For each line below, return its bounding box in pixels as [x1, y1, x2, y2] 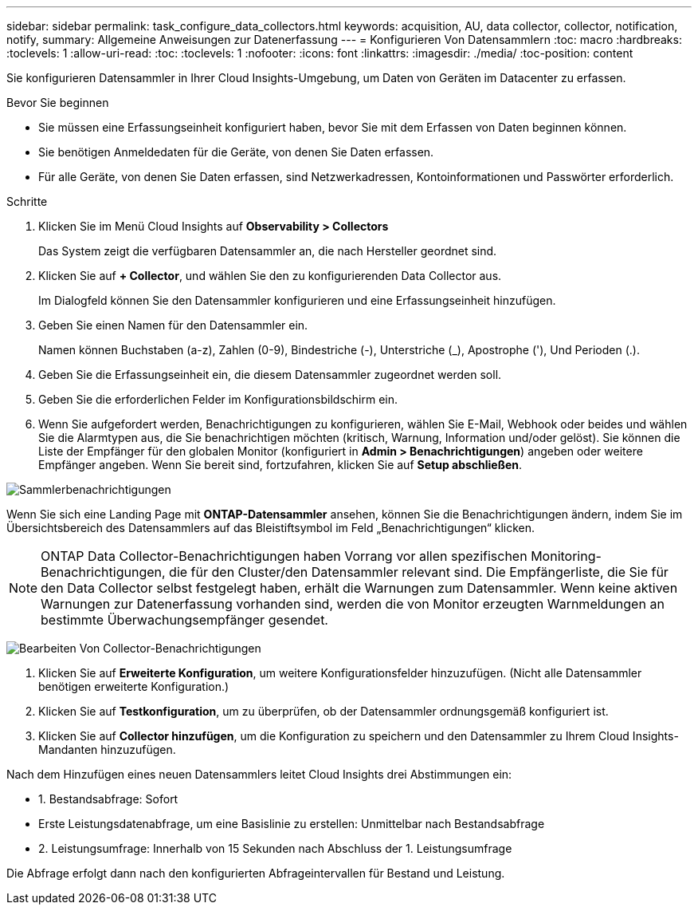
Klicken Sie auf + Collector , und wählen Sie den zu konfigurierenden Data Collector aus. [38, 269, 502, 282]
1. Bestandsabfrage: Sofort [38, 792, 178, 806]
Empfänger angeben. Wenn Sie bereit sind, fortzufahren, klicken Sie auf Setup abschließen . [38, 458, 522, 471]
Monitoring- [531, 548, 602, 564]
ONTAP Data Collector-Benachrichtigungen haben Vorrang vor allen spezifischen [41, 548, 527, 564]
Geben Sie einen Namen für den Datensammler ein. [38, 318, 308, 332]
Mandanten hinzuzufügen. [38, 743, 176, 756]
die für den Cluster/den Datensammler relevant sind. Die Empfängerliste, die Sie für [169, 564, 669, 580]
